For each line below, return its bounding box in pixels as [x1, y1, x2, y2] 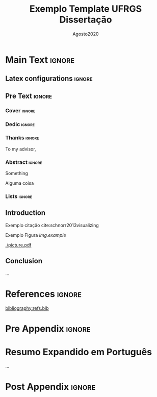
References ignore [5, 288, 82, 300]
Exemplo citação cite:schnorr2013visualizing [5, 222, 99, 228]
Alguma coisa [5, 180, 34, 186]
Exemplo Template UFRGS [29, 3, 142, 15]
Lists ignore [5, 193, 32, 200]
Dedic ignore [5, 120, 35, 128]
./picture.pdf [5, 242, 32, 248]
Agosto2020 [72, 31, 99, 37]
